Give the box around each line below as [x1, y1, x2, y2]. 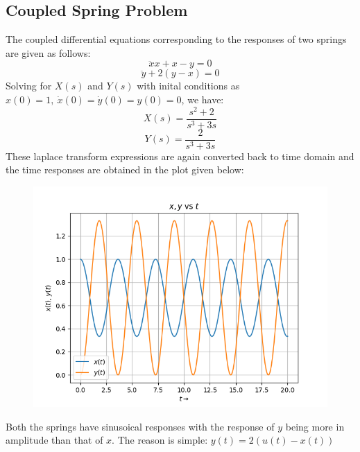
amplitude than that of [6, 433, 103, 447]
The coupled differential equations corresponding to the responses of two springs [6, 32, 347, 46]
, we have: [181, 92, 224, 106]
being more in [285, 419, 345, 433]
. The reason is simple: [112, 433, 208, 447]
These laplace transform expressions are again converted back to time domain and [6, 148, 354, 163]
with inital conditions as [137, 78, 240, 93]
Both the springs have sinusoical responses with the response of [6, 419, 275, 433]
